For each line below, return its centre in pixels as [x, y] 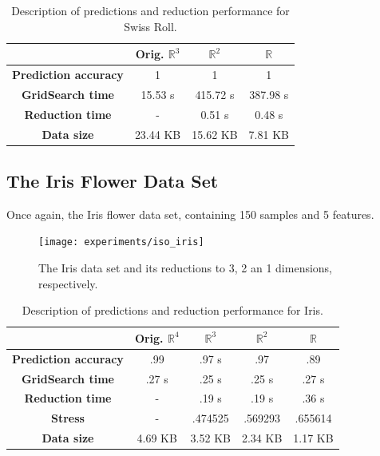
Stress [67, 418]
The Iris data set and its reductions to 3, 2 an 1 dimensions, [186, 268]
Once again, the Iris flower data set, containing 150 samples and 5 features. [190, 214]
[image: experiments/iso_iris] [121, 242]
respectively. [68, 283]
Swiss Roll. [150, 26]
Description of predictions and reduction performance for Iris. [172, 310]
